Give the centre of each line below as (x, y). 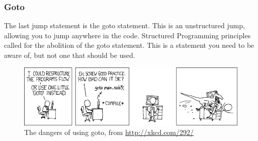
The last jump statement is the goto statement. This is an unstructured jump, (124, 25)
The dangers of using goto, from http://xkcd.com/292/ (109, 132)
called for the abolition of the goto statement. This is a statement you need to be (129, 45)
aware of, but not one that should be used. (70, 55)
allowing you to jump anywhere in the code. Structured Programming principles (127, 35)
